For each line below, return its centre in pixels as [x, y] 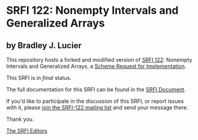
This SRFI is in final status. [39, 78]
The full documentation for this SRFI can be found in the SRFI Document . [96, 90]
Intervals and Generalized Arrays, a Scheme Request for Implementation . [96, 66]
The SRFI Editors [27, 131]
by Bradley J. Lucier [44, 45]
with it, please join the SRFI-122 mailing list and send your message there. [97, 108]
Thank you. [20, 119]
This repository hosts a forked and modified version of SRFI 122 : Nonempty [99, 60]
